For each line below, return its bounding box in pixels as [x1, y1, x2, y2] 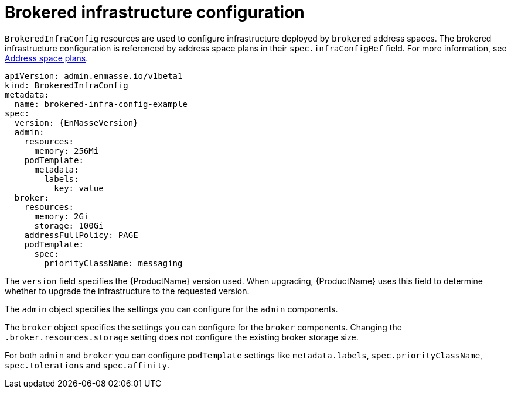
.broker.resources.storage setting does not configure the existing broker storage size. [5, 332, 359, 342]
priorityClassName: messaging [44, 258, 183, 268]
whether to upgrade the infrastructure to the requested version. [5, 285, 250, 296]
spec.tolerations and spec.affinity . [5, 360, 170, 370]
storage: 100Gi [34, 220, 104, 230]
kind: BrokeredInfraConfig [5, 80, 128, 90]
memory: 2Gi [34, 211, 89, 221]
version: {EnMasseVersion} [14, 118, 138, 127]
